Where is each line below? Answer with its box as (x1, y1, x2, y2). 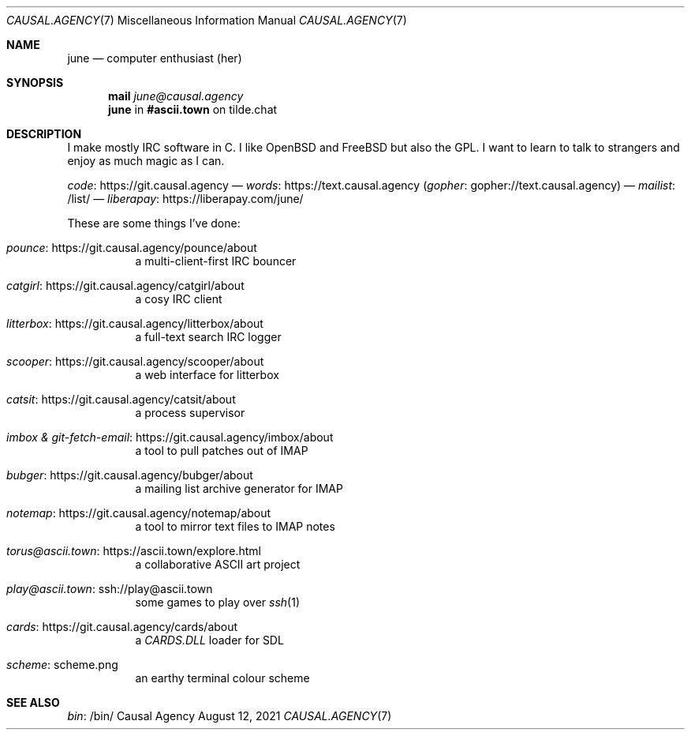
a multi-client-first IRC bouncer (135, 254, 297, 268)
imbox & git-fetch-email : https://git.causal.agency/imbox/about (6, 430, 334, 444)
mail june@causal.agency (108, 89, 244, 103)
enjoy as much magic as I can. (67, 154, 225, 167)
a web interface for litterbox (135, 368, 279, 381)
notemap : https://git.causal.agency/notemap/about (6, 506, 271, 520)
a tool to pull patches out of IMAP (135, 444, 308, 457)
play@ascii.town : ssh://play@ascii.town (6, 582, 213, 595)
